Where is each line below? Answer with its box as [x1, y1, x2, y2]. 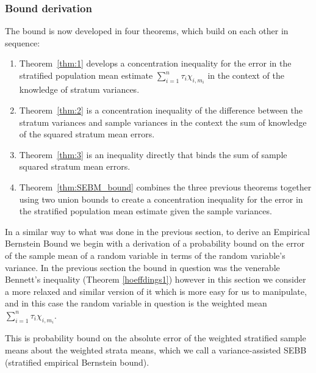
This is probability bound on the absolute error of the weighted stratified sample [5, 331, 306, 344]
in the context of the [207, 69, 285, 81]
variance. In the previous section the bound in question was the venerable [5, 261, 280, 273]
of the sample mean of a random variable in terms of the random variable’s [5, 248, 285, 261]
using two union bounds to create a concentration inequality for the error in [19, 192, 303, 205]
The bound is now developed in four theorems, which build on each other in [5, 24, 289, 37]
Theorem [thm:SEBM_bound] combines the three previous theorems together [19, 181, 312, 193]
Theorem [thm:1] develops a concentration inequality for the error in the [19, 57, 292, 70]
